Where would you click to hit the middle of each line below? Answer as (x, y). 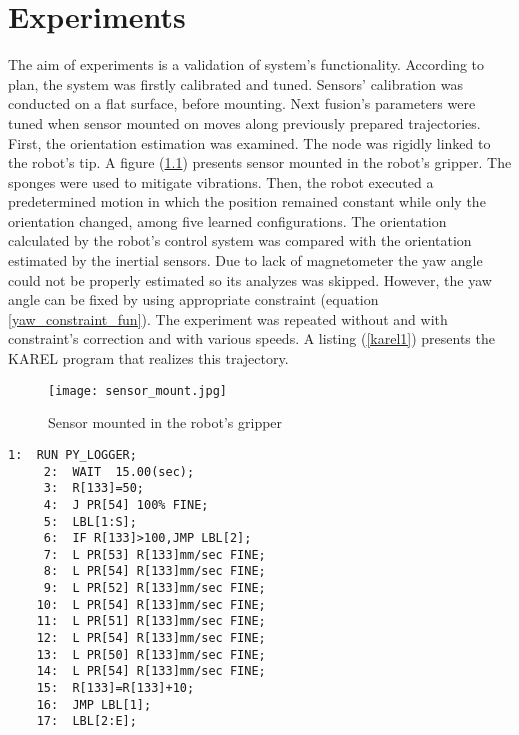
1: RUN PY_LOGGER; (72, 454)
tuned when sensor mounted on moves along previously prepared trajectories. (244, 122)
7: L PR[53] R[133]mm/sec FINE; (154, 554)
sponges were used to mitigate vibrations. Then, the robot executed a (221, 181)
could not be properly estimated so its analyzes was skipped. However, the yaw (250, 279)
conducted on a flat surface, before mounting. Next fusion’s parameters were (242, 103)
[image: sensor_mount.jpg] (137, 390)
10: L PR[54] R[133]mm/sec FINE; (151, 604)
